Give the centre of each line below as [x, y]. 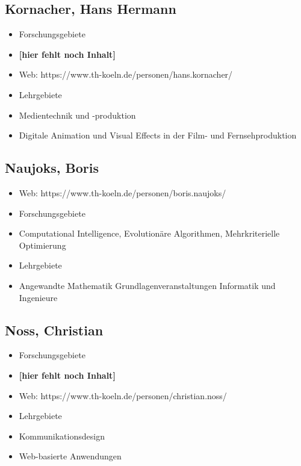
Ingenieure [38, 297]
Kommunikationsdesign [62, 436]
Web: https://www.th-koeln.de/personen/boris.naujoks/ [123, 192]
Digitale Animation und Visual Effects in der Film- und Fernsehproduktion [158, 135]
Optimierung [42, 245]
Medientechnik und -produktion [77, 115]
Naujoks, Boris [52, 168]
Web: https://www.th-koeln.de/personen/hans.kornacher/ [126, 74]
